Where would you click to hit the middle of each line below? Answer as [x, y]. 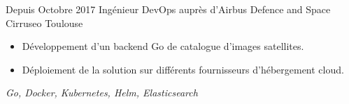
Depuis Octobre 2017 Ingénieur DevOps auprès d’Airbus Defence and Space [168, 9]
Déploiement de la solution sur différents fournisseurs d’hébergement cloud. [183, 69]
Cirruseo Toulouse [44, 23]
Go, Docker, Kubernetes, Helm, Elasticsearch [102, 93]
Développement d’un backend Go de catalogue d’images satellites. [163, 46]
